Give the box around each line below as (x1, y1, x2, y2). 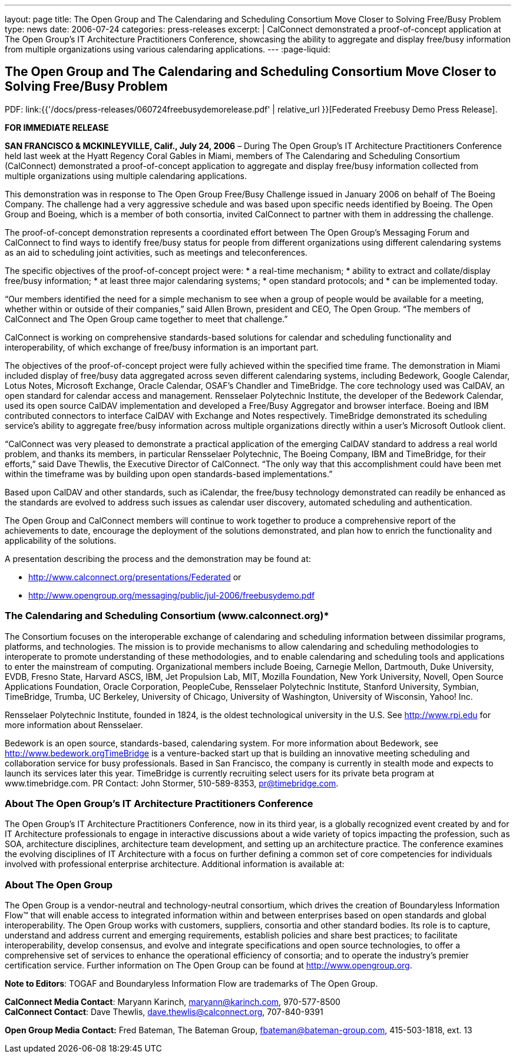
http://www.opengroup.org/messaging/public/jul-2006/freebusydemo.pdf (28, 590, 315, 600)
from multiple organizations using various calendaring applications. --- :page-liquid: (5, 44, 330, 54)
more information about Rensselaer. (5, 719, 143, 730)
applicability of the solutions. (5, 535, 117, 545)
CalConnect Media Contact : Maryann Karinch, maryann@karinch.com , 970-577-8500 (5, 997, 340, 1007)
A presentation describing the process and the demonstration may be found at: (5, 553, 311, 564)
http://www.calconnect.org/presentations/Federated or (28, 571, 242, 582)
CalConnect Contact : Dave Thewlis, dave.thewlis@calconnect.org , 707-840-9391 (5, 1007, 323, 1017)
